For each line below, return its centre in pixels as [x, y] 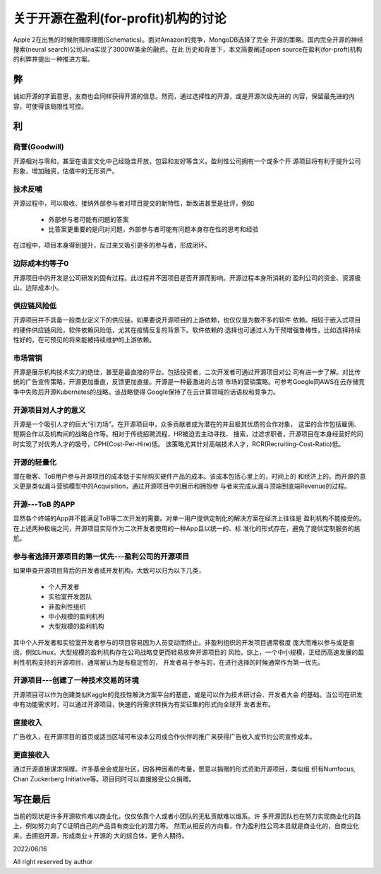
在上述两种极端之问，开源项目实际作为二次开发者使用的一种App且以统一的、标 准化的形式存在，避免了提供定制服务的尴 [187, 528]
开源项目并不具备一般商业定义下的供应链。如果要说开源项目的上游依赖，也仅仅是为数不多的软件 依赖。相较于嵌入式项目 [187, 320]
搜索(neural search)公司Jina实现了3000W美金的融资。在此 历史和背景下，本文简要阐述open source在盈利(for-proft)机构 [188, 49]
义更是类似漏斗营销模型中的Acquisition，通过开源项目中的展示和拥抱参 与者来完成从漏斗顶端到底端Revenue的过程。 [182, 486]
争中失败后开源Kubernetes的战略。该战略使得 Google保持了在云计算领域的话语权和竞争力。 [146, 392]
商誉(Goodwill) [38, 147]
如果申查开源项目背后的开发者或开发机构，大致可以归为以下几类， [109, 571]
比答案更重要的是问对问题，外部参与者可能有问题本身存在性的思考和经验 [153, 229]
